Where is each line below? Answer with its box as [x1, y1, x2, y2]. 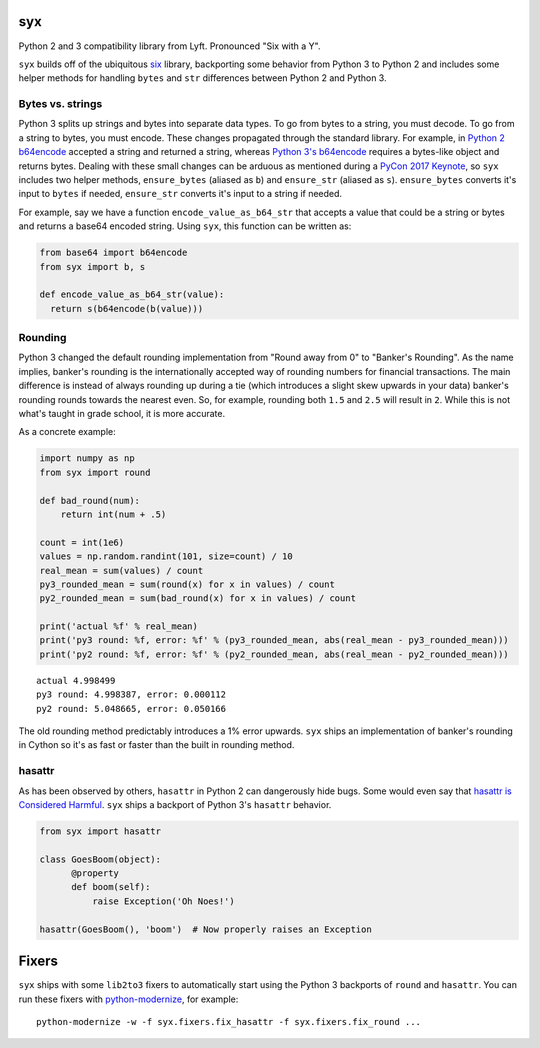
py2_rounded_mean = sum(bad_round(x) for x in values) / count [39, 593, 357, 604]
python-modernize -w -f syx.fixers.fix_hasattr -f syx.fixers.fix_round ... [36, 1016, 422, 1027]
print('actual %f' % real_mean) [39, 621, 199, 632]
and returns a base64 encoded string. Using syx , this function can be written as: [18, 220, 352, 232]
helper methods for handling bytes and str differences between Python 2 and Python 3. [18, 72, 387, 84]
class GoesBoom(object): [39, 853, 162, 865]
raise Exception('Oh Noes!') [91, 895, 235, 907]
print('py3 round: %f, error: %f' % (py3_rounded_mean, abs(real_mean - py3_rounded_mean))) [39, 635, 509, 646]
